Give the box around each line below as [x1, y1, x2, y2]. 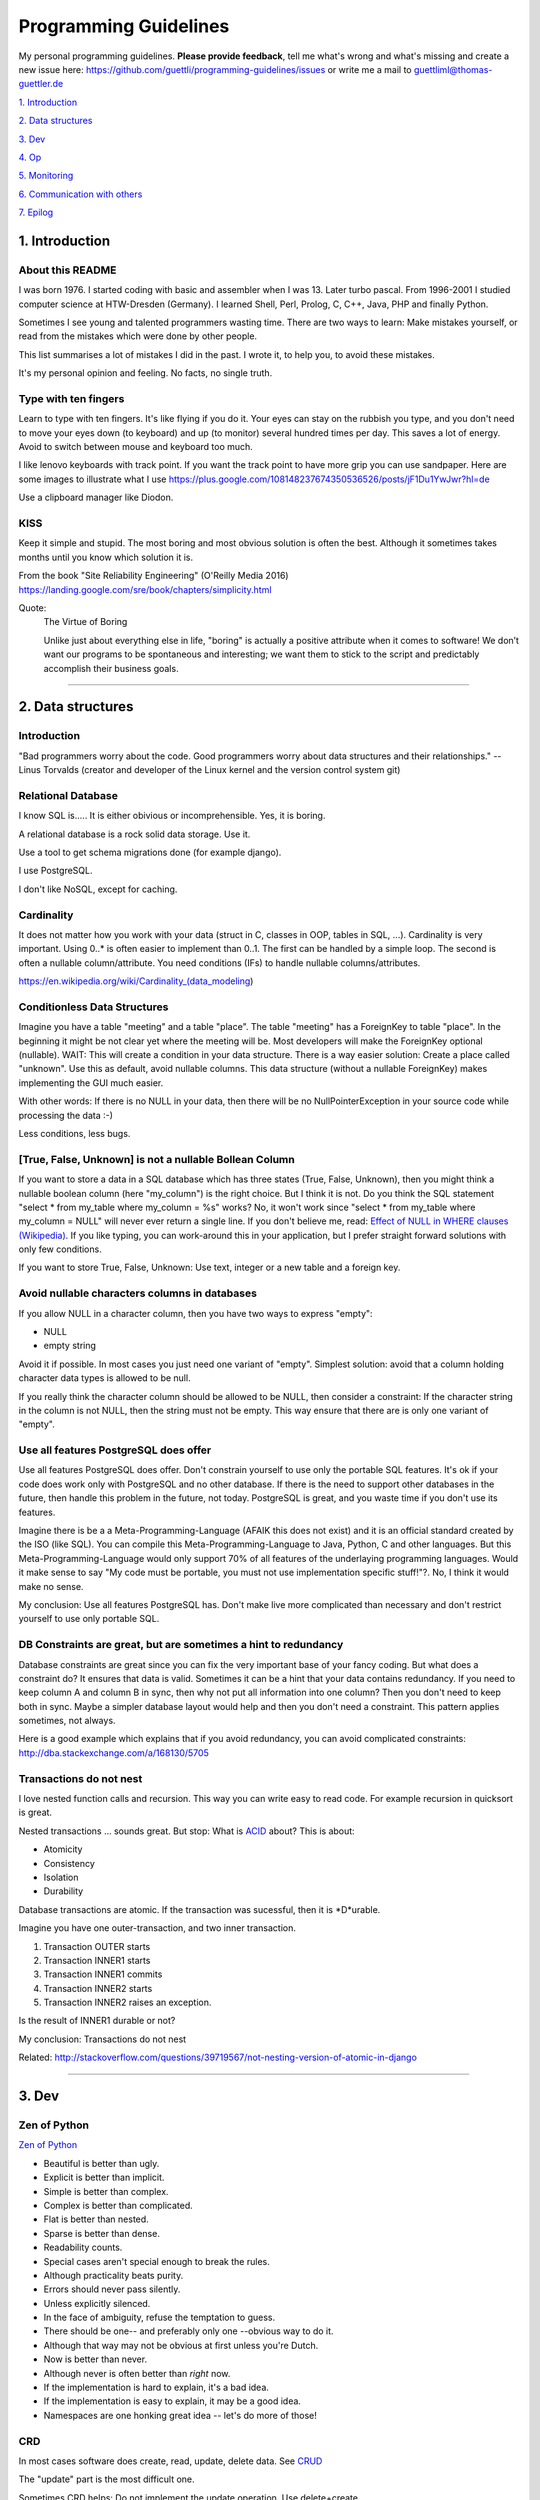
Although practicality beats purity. [43, 2269, 184, 2281]
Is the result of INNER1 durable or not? [18, 2015, 176, 2027]
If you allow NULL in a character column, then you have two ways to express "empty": [18, 1307, 374, 1319]
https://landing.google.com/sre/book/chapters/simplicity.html [18, 583, 272, 595]
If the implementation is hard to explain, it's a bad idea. [43, 2381, 270, 2394]
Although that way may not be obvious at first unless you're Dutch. [43, 2339, 319, 2351]
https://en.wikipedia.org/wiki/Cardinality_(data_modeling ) [18, 975, 254, 987]
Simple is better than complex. [43, 2185, 169, 2197]
